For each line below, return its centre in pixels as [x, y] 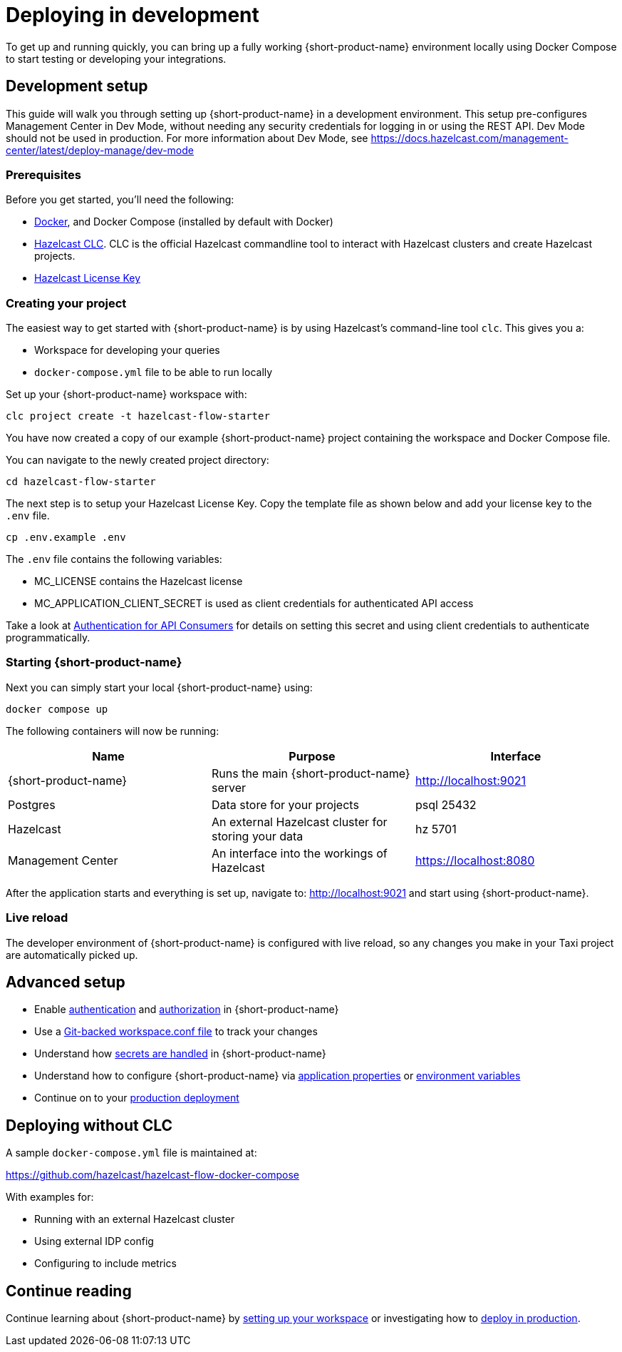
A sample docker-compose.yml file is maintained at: [131, 1153]
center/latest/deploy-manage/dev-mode [100, 150]
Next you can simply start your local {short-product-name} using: [159, 687]
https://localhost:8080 [475, 860]
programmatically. [48, 638]
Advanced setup [66, 982]
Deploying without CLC [89, 1125]
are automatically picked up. [72, 955]
